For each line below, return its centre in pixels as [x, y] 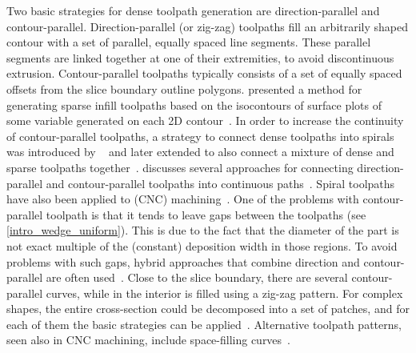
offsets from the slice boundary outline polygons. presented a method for [184, 88]
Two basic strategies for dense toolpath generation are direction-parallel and [193, 10]
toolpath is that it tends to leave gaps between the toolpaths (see [206, 214]
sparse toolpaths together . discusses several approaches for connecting [180, 167]
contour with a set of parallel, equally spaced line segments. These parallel [189, 42]
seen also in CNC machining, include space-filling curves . [149, 340]
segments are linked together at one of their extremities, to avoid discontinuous [200, 57]
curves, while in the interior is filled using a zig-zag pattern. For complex [224, 293]
